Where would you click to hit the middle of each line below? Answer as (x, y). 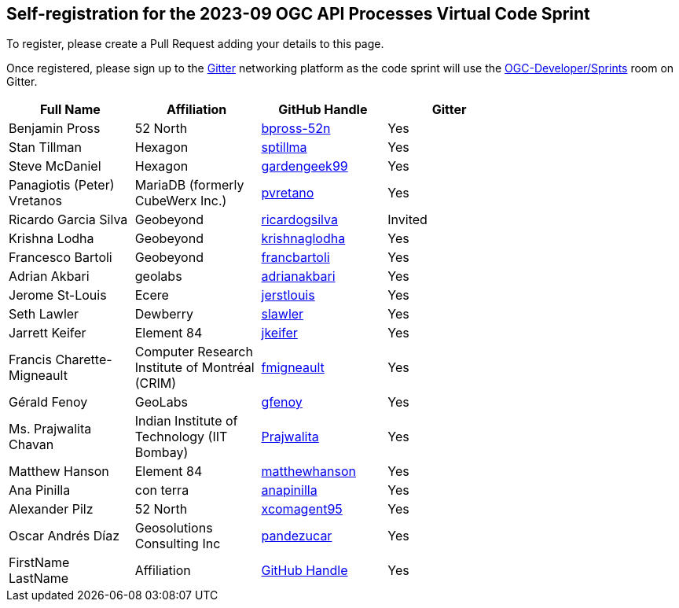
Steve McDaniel (55, 166)
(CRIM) (156, 383)
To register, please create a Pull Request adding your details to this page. (195, 44)
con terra (162, 490)
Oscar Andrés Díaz (64, 536)
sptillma (284, 147)
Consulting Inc (178, 544)
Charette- (84, 360)
